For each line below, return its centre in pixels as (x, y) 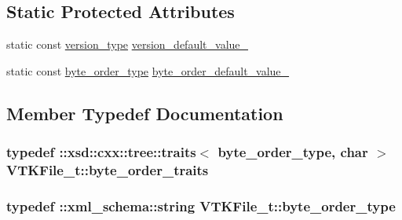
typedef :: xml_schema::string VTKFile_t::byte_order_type (201, 205)
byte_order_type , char (293, 152)
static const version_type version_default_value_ (128, 44)
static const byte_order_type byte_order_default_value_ (148, 70)
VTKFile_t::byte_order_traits (108, 170)
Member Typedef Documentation (145, 113)
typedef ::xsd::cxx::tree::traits (101, 152)
